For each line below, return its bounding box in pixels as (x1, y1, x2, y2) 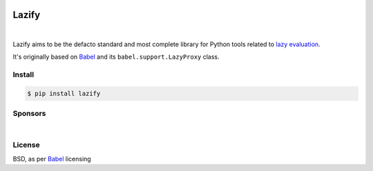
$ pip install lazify (27, 90, 101, 97)
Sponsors (12, 109, 46, 119)
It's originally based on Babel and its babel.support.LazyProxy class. (12, 52, 220, 61)
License (12, 140, 41, 150)
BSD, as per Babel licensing (12, 154, 91, 163)
